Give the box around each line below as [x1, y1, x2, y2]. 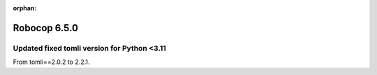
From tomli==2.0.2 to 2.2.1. [13, 58, 90, 66]
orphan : [13, 4, 37, 12]
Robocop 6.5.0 [13, 22, 79, 34]
